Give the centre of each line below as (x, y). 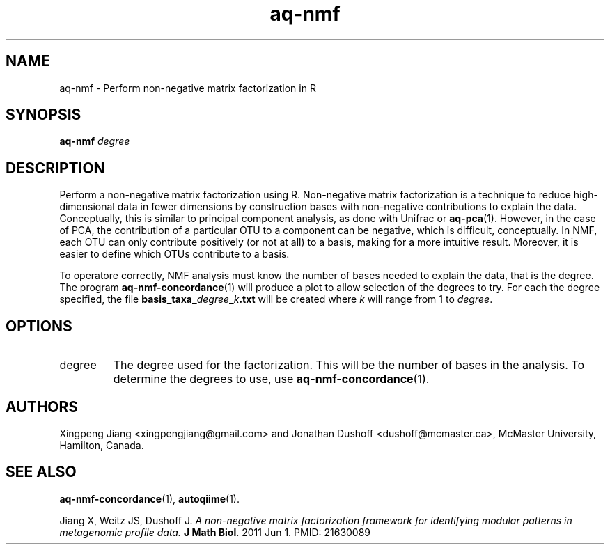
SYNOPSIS (44, 115)
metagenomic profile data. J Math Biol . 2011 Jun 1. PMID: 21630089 (215, 532)
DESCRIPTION (55, 168)
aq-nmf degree (95, 141)
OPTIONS (39, 326)
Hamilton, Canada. (102, 445)
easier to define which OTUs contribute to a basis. (174, 254)
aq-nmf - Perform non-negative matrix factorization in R (188, 88)
